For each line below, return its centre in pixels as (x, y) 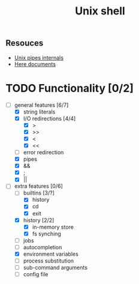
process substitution (49, 261)
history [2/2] (39, 220)
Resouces (25, 43)
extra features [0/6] (39, 186)
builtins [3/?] (39, 193)
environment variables (51, 254)
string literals (39, 112)
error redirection (43, 152)
